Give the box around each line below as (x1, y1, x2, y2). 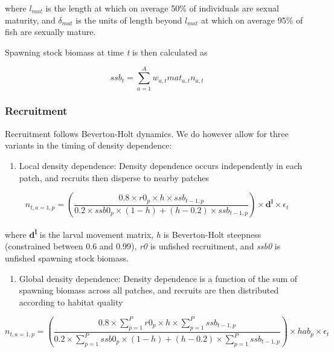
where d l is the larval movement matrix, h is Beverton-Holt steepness (5, 226, 262, 240)
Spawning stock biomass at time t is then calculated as (5, 45, 208, 58)
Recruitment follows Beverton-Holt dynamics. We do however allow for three (5, 127, 289, 139)
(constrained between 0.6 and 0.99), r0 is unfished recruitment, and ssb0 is (5, 240, 281, 252)
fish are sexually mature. (5, 25, 96, 38)
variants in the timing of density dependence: (5, 139, 172, 152)
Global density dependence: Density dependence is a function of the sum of (19, 272, 298, 284)
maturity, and (5, 13, 56, 26)
